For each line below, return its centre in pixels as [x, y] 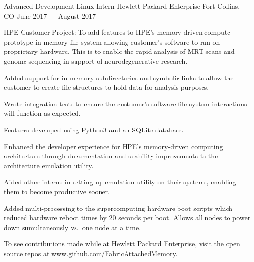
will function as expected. [42, 113]
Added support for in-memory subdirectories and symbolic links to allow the [119, 77]
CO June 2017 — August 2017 [50, 15]
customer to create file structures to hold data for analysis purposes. [107, 87]
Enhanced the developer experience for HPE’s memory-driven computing [114, 146]
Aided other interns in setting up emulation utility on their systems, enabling [120, 182]
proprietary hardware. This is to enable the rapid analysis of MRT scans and [119, 51]
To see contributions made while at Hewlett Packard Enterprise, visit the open [122, 244]
